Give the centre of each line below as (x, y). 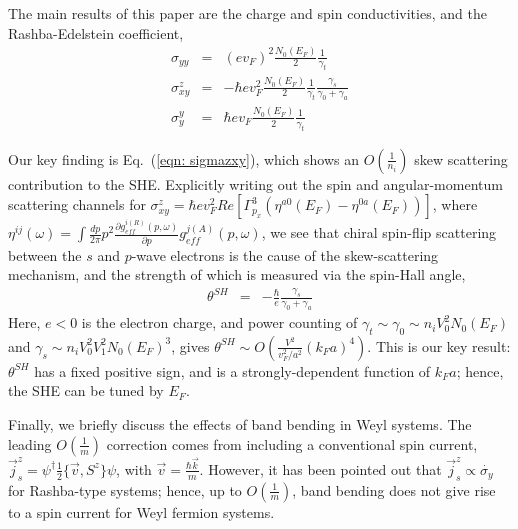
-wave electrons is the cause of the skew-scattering (285, 254)
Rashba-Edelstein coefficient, (96, 32)
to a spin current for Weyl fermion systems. (141, 511)
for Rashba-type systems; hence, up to (125, 489)
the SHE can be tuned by (86, 390)
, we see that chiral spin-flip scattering (379, 232)
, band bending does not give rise (394, 489)
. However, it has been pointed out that (320, 468)
